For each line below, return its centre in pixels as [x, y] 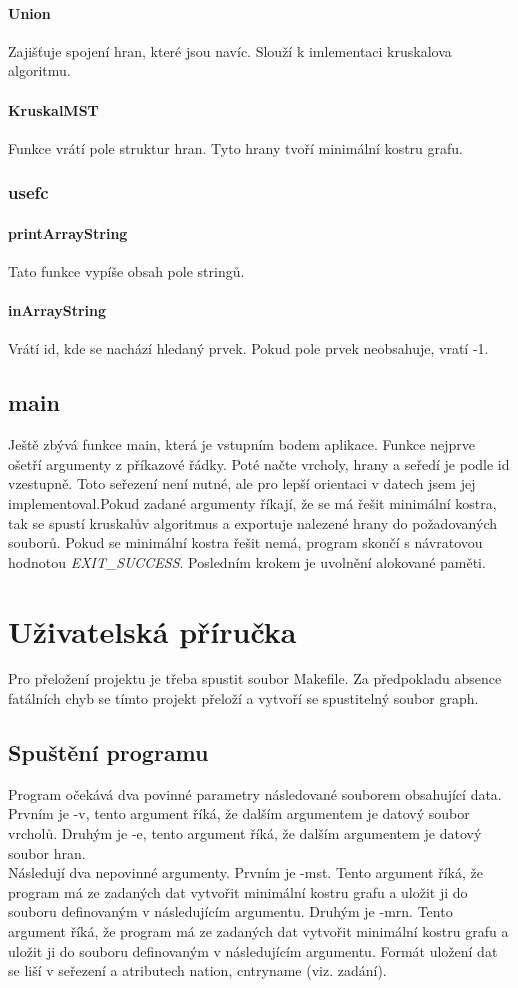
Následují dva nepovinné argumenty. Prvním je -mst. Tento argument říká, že [245, 872]
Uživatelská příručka [152, 630]
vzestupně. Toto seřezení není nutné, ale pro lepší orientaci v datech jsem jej [242, 483]
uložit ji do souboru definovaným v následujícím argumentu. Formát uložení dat [253, 950]
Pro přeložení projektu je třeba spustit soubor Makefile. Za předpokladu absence [255, 678]
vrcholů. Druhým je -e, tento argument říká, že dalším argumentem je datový [245, 833]
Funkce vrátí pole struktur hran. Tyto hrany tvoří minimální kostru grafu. [235, 147]
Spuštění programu [108, 752]
